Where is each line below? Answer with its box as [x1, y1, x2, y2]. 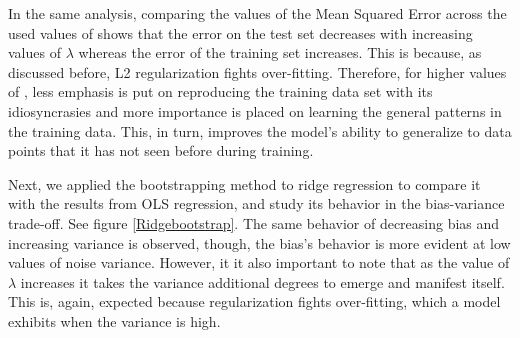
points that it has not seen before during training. [8, 140, 314, 161]
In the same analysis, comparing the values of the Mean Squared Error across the [8, 3, 507, 23]
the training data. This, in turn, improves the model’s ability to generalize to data [8, 120, 512, 141]
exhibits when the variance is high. [8, 310, 221, 331]
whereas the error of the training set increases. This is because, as [78, 42, 482, 63]
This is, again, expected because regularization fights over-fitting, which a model [8, 291, 501, 312]
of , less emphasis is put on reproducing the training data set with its [8, 81, 433, 102]
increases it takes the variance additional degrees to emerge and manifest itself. [20, 271, 505, 292]
